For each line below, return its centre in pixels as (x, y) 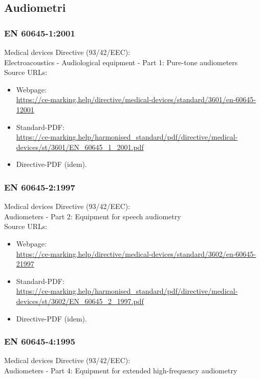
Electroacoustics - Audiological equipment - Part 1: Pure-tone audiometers (121, 62)
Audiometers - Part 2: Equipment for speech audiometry (93, 216)
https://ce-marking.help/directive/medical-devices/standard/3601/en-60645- (136, 99)
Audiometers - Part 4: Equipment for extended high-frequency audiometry (121, 370)
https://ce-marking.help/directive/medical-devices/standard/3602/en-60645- (136, 253)
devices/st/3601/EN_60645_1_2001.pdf (80, 147)
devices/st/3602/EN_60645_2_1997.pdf (80, 301)
